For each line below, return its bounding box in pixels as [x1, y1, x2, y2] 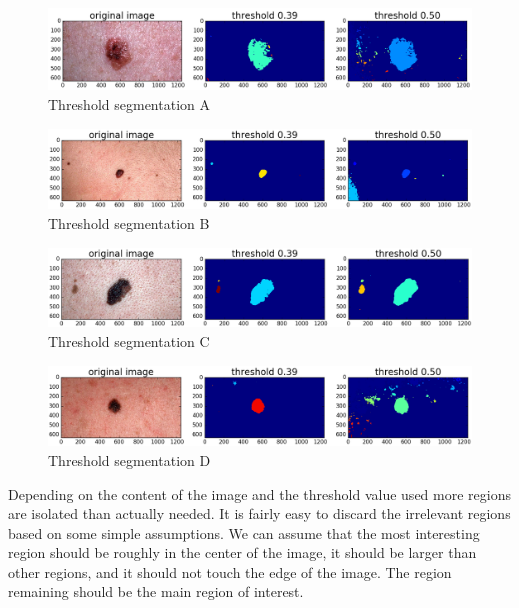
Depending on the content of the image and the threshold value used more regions [8, 483, 511, 504]
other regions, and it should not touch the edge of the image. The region [8, 561, 452, 582]
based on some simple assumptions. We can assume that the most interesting [8, 522, 480, 543]
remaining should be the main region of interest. [8, 581, 304, 602]
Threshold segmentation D [48, 449, 211, 470]
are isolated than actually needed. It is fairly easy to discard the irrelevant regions [8, 503, 511, 524]
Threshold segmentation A [48, 93, 210, 114]
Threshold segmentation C [48, 331, 210, 351]
